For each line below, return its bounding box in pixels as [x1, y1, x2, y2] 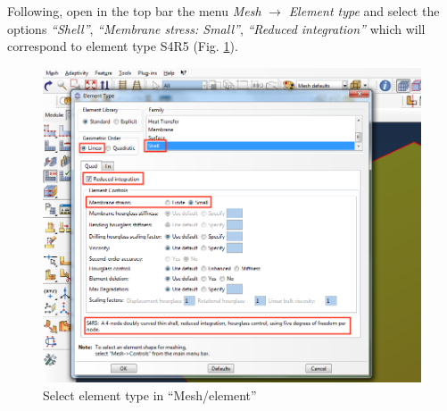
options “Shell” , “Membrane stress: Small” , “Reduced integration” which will [7, 19, 426, 38]
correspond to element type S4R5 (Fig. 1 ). [7, 37, 238, 55]
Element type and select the [288, 2, 440, 20]
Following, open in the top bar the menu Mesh [7, 2, 261, 20]
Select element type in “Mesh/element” [43, 385, 257, 404]
